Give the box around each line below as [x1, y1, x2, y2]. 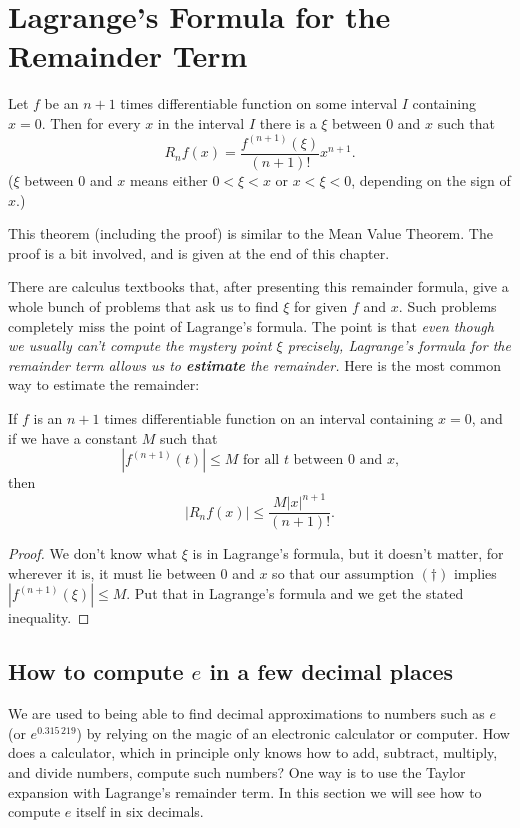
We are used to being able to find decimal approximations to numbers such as [8, 703, 485, 724]
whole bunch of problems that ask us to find [8, 295, 279, 316]
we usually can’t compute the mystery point [8, 335, 272, 356]
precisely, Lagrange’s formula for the [287, 335, 511, 356]
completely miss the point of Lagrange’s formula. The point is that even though [8, 315, 494, 336]
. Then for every [41, 112, 141, 133]
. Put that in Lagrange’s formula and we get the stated [126, 583, 464, 604]
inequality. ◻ [8, 607, 90, 628]
